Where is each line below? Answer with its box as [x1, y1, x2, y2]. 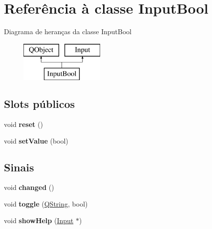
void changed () [4, 182, 54, 192]
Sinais [4, 159, 34, 174]
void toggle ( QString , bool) [4, 199, 88, 209]
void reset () [4, 119, 43, 129]
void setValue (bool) [4, 135, 68, 146]
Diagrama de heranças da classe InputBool [4, 26, 132, 37]
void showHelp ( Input [4, 215, 74, 225]
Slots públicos [4, 96, 75, 111]
